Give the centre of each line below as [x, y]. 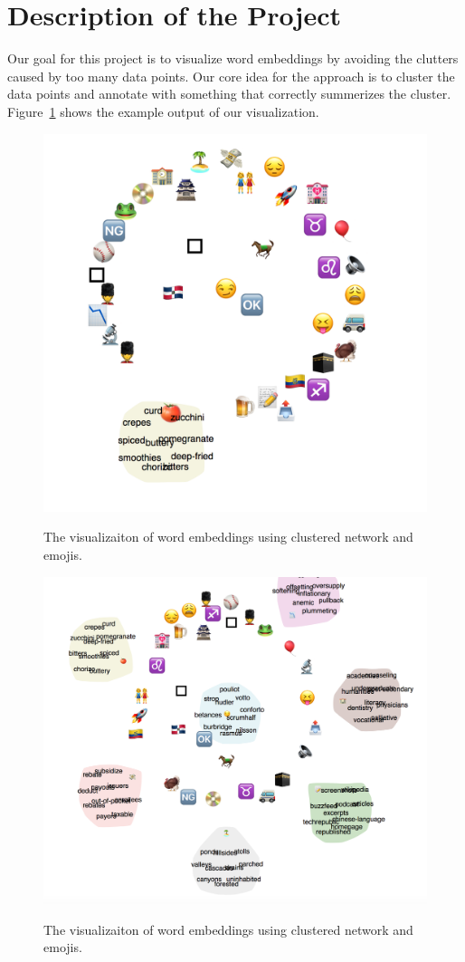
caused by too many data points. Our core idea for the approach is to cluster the [231, 76]
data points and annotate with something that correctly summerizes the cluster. [229, 94]
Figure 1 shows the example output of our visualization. [163, 111]
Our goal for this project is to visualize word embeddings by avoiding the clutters [233, 58]
